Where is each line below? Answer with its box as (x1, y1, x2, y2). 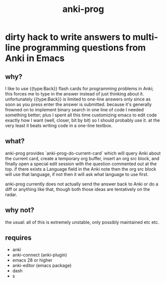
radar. (5, 191, 17, 197)
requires (5, 234, 32, 242)
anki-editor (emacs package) (12, 263, 72, 269)
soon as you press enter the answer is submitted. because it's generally (5, 101, 152, 107)
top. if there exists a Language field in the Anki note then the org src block (5, 166, 157, 172)
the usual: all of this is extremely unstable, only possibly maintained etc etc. (5, 219, 160, 225)
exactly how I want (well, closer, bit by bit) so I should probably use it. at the (5, 117, 160, 123)
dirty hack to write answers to (5, 31, 131, 43)
